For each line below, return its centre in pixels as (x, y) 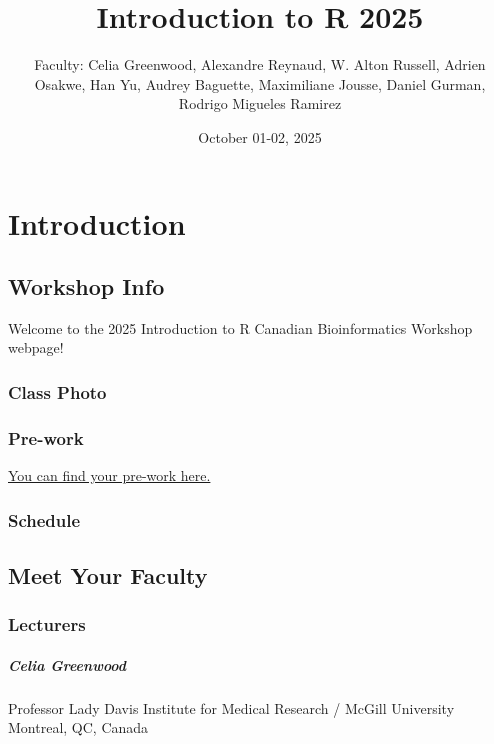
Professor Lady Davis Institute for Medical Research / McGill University (231, 707)
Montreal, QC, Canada (78, 727)
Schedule (44, 519)
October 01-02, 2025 (260, 136)
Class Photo (57, 392)
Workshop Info (86, 286)
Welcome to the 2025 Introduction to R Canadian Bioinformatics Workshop (240, 327)
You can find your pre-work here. (109, 475)
